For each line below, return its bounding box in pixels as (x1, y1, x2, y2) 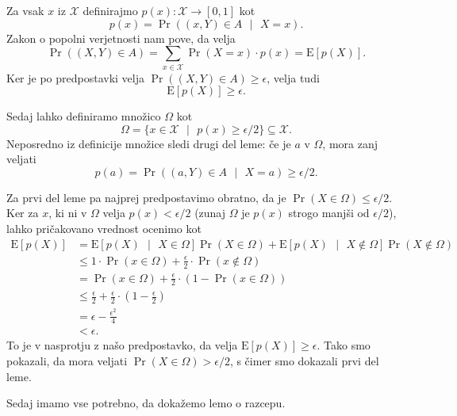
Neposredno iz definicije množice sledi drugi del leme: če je (6, 135, 291, 151)
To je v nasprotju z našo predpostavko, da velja (6, 337, 238, 353)
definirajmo (83, 2, 138, 18)
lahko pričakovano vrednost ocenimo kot (6, 220, 202, 237)
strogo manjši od (288, 204, 370, 221)
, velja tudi (267, 69, 320, 86)
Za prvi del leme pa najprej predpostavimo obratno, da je (6, 189, 286, 205)
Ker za (6, 204, 39, 221)
